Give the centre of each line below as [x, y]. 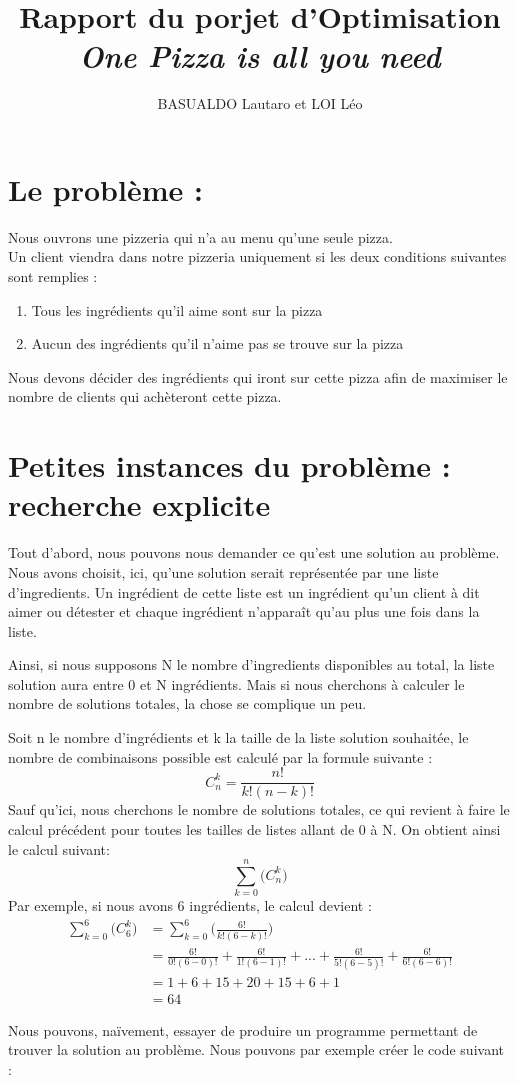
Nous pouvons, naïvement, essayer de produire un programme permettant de [243, 1029]
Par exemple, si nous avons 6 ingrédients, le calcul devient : [190, 905]
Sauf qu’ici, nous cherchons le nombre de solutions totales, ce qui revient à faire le [259, 809]
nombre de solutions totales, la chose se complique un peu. [187, 703]
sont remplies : [53, 276]
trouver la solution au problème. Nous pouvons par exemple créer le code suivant [256, 1049]
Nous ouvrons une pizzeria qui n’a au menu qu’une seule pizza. [200, 236]
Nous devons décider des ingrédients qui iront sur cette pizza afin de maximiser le [258, 376]
